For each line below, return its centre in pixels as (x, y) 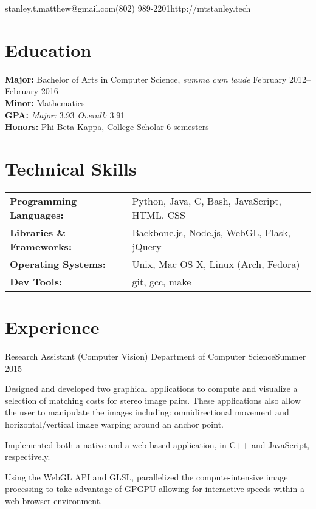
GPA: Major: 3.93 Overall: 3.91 (65, 114)
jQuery (147, 246)
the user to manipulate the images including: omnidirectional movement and (147, 412)
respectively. (28, 456)
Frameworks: (41, 246)
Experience (52, 327)
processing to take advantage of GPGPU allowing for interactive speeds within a (155, 489)
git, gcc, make (162, 281)
